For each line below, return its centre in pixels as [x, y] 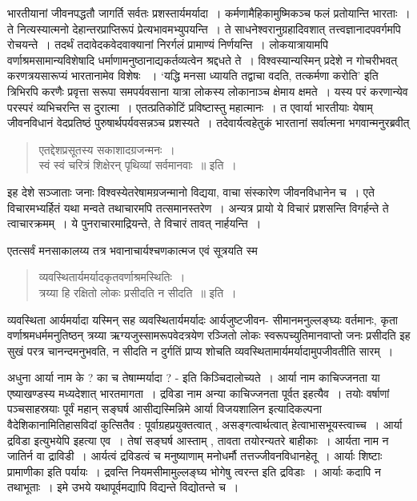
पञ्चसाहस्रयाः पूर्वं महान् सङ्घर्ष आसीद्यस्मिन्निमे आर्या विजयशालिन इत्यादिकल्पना [164, 409]
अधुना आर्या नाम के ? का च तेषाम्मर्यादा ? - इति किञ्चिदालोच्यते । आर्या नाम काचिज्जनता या [194, 378]
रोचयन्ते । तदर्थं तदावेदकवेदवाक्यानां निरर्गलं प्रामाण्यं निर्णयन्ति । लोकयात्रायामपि [168, 44]
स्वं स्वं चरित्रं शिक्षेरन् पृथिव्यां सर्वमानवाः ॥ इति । [138, 165]
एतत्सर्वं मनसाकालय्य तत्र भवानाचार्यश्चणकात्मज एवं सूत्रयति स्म [132, 250]
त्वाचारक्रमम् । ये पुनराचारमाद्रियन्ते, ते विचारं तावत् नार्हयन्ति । [134, 223]
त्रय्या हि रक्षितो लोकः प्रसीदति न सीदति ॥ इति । [138, 292]
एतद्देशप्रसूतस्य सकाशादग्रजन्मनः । [107, 149]
